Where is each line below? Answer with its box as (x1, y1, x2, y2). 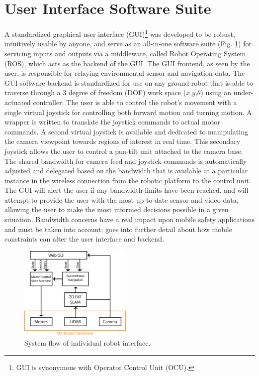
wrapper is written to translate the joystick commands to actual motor (4, 117, 220, 127)
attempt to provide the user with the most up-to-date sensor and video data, (4, 194, 239, 205)
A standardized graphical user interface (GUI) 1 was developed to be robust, (4, 27, 235, 39)
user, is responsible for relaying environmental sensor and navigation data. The (4, 68, 245, 78)
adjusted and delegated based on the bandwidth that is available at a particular (4, 165, 248, 176)
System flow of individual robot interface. (24, 337, 151, 348)
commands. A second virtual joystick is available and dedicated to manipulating (4, 126, 248, 136)
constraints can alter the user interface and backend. (4, 234, 164, 244)
